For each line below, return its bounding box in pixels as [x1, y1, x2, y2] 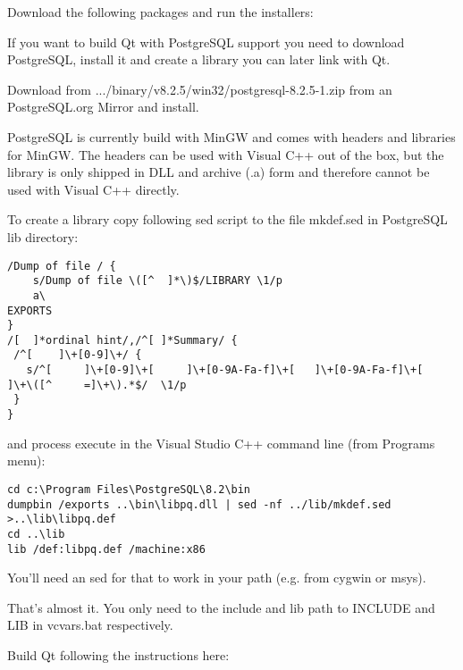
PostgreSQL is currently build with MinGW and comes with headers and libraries [7, 127, 456, 146]
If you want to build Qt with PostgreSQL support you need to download [7, 32, 405, 51]
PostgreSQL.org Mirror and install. [7, 97, 199, 116]
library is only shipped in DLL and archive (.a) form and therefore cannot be [7, 163, 430, 181]
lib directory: [7, 227, 79, 246]
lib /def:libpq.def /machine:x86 [7, 542, 206, 556]
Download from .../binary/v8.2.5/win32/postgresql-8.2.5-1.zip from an [7, 80, 392, 98]
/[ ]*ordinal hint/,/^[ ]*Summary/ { [7, 333, 238, 347]
